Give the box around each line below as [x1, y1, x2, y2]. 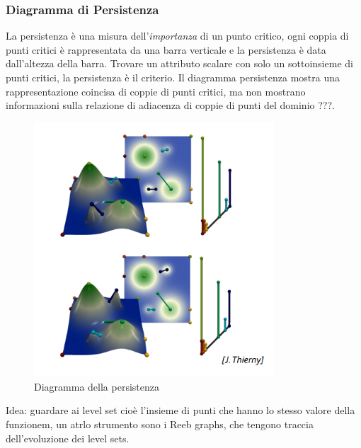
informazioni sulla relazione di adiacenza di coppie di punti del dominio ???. [6, 98, 335, 113]
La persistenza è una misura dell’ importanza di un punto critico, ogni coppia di [6, 28, 349, 43]
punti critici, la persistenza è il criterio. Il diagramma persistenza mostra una [6, 70, 340, 84]
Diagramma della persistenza [34, 379, 159, 394]
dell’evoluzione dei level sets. [6, 430, 130, 445]
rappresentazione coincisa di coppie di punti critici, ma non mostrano [6, 84, 306, 98]
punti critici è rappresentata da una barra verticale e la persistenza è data [6, 42, 326, 57]
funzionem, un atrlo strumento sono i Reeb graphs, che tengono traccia [6, 416, 314, 431]
